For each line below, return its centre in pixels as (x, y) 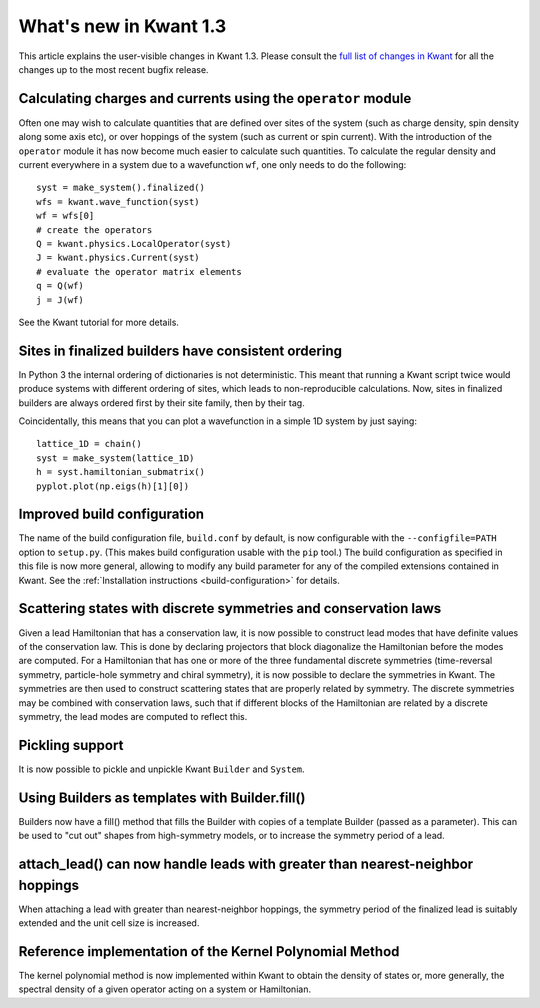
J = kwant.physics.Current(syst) (118, 258)
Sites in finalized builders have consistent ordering (180, 350)
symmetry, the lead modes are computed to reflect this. (133, 716)
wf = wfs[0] (65, 216)
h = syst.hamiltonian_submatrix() (120, 472)
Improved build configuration (111, 514)
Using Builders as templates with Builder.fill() (162, 797)
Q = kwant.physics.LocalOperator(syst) (134, 243)
